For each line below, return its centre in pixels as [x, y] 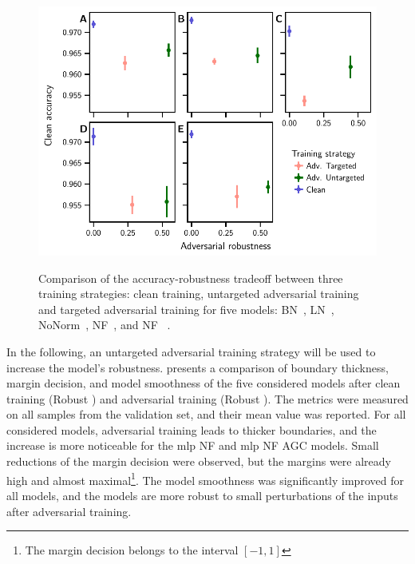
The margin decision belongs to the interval [132, 550]
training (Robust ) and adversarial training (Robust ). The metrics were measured [207, 398]
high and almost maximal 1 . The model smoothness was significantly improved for [205, 479]
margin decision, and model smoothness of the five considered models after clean [204, 383]
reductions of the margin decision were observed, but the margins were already [199, 461]
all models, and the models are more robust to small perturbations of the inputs [202, 495]
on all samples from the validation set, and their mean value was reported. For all [206, 414]
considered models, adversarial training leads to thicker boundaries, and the [192, 429]
